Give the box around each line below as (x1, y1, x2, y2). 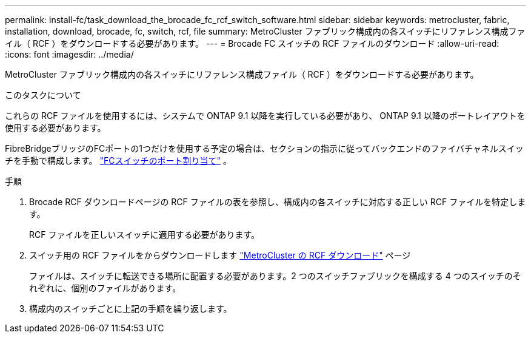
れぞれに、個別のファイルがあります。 (29, 283, 181, 293)
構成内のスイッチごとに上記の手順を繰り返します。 (29, 303, 232, 314)
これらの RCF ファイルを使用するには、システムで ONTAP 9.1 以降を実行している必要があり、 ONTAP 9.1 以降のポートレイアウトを (5, 110, 526, 121)
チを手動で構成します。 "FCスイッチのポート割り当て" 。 (5, 155, 232, 166)
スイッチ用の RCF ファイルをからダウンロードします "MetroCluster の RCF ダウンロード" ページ (29, 250, 411, 260)
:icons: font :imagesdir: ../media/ (5, 49, 134, 59)
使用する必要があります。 (5, 123, 106, 133)
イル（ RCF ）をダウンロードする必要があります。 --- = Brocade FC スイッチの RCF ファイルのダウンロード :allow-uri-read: (5, 38, 499, 49)
